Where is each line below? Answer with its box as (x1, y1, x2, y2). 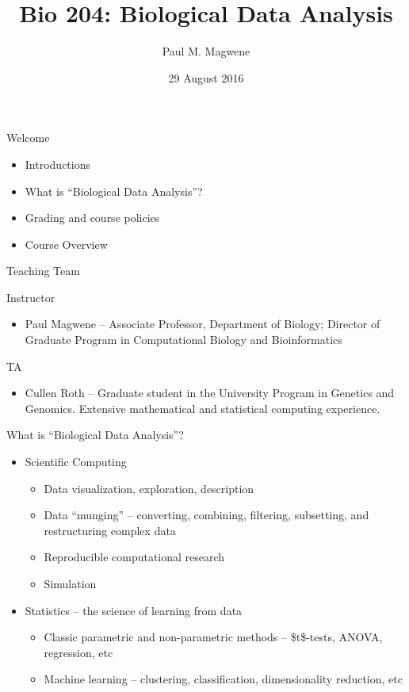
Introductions (25, 155, 90, 172)
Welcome (6, 129, 50, 146)
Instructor (6, 289, 55, 305)
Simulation (44, 575, 97, 591)
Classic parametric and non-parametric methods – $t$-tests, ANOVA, (44, 629, 383, 645)
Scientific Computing (25, 453, 127, 470)
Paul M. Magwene (162, 43, 250, 59)
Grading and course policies (25, 209, 160, 226)
